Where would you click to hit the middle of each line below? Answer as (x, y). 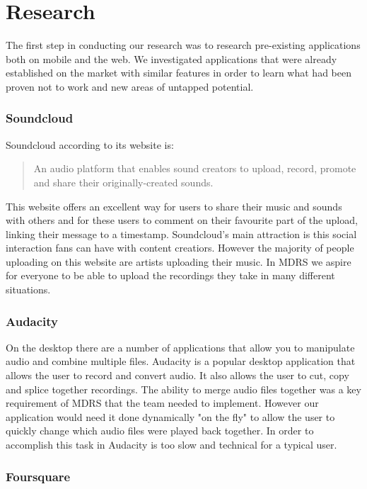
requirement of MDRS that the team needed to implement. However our (162, 403)
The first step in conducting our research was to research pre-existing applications (183, 45)
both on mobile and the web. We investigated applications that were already (171, 58)
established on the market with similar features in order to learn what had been (179, 73)
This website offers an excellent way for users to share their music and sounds (174, 206)
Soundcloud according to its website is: (90, 144)
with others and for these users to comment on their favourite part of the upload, (182, 220)
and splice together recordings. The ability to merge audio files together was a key (183, 389)
